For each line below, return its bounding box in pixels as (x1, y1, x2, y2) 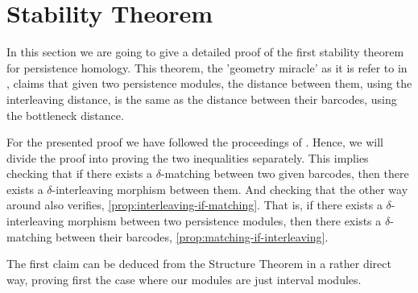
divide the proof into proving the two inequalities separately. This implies (6, 149, 369, 166)
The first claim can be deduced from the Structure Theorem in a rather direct (6, 255, 391, 272)
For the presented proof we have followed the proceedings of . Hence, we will (6, 134, 383, 151)
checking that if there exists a (6, 165, 153, 182)
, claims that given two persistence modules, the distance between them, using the (6, 75, 412, 92)
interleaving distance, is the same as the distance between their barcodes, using (6, 90, 397, 107)
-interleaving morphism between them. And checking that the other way (52, 180, 408, 197)
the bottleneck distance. (6, 106, 124, 123)
